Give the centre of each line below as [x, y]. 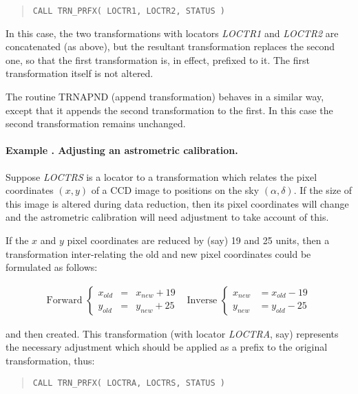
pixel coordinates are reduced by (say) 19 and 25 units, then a [198, 240]
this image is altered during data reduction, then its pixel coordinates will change [177, 203]
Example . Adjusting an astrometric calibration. [122, 150]
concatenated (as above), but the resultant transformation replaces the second [170, 46]
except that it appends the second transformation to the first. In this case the [169, 110]
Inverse [202, 300]
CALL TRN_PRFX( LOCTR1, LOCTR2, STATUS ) [129, 11]
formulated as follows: [52, 267]
